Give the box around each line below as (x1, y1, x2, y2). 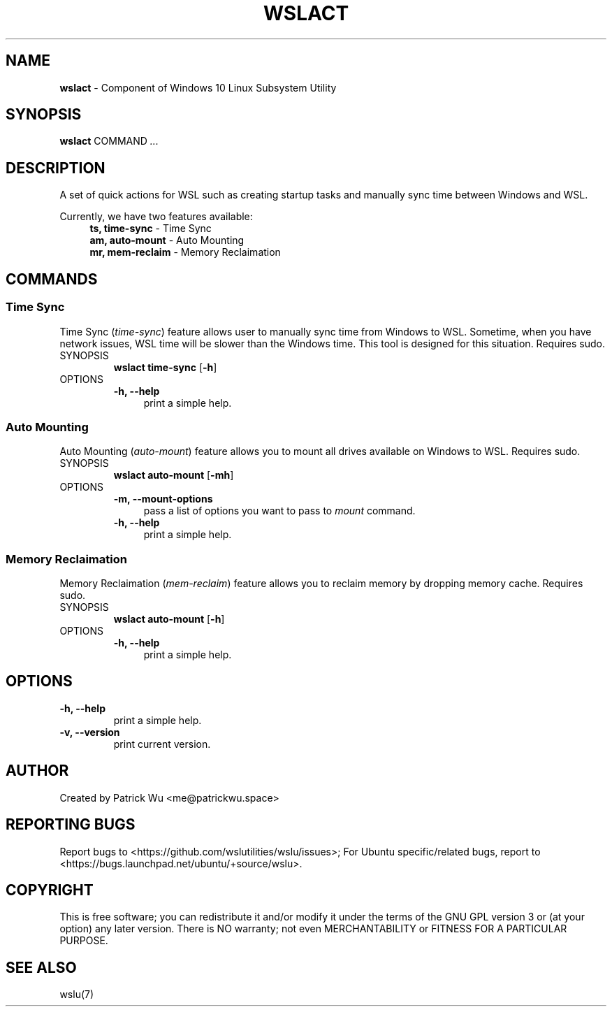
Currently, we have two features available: (59, 210, 253, 223)
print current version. (113, 737, 211, 750)
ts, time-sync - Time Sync (89, 222, 212, 235)
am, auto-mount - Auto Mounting (89, 234, 245, 247)
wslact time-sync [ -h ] (113, 361, 217, 373)
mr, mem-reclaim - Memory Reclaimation (89, 246, 281, 259)
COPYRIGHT (6, 881, 94, 899)
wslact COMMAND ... (59, 135, 159, 147)
